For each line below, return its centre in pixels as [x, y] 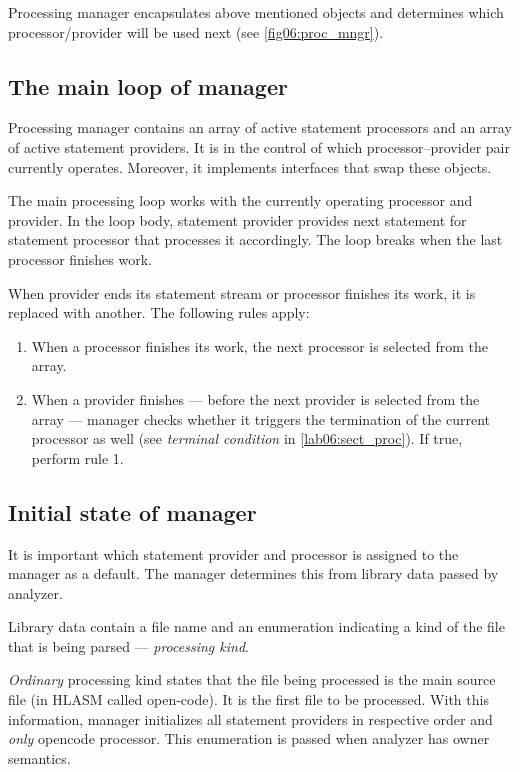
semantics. [39, 757]
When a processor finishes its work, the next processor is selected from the [260, 345]
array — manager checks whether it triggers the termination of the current [261, 418]
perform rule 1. [77, 457]
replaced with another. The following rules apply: [159, 312]
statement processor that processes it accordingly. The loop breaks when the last [255, 239]
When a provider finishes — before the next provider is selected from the [255, 398]
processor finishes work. [80, 258]
